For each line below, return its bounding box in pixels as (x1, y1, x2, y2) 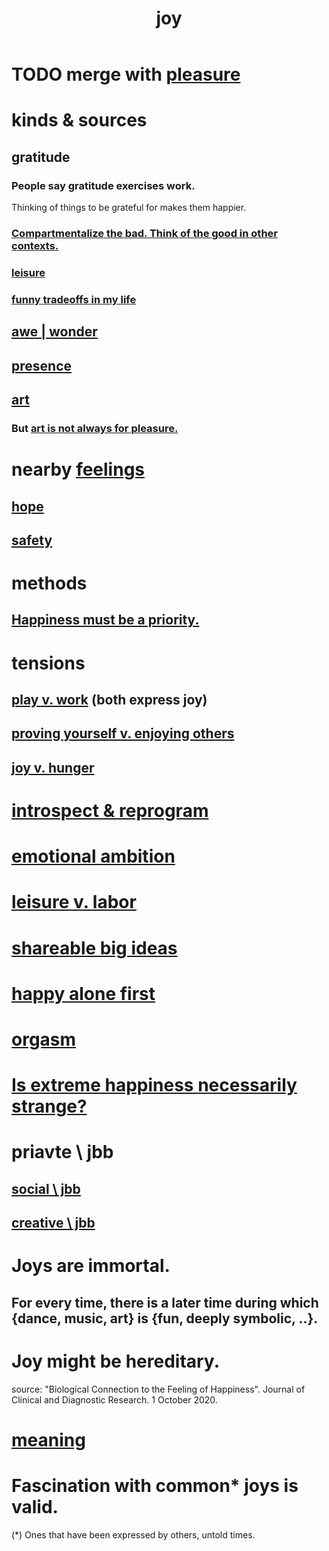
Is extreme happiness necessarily (11, 1074, 298, 1097)
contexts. (11, 238, 59, 252)
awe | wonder (11, 323, 98, 341)
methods (11, 572, 88, 595)
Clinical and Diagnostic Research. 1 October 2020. (11, 1393, 218, 1406)
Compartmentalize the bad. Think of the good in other (11, 226, 278, 240)
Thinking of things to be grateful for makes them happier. (11, 202, 247, 214)
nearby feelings (11, 458, 146, 481)
